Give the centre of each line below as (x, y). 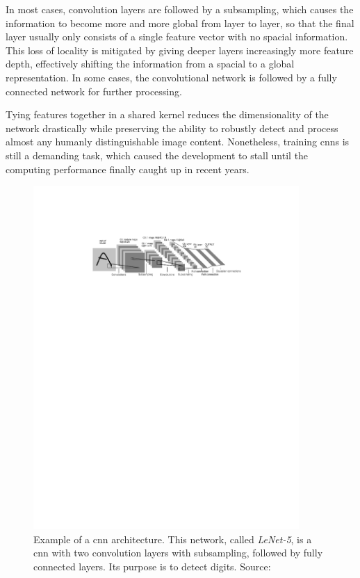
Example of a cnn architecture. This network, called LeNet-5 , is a (173, 539)
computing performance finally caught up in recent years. (128, 169)
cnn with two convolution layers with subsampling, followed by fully (178, 553)
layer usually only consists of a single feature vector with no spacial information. (177, 37)
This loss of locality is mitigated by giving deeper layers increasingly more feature (180, 50)
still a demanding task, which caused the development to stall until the (157, 155)
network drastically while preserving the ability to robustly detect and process (172, 128)
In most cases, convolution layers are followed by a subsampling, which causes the (180, 9)
